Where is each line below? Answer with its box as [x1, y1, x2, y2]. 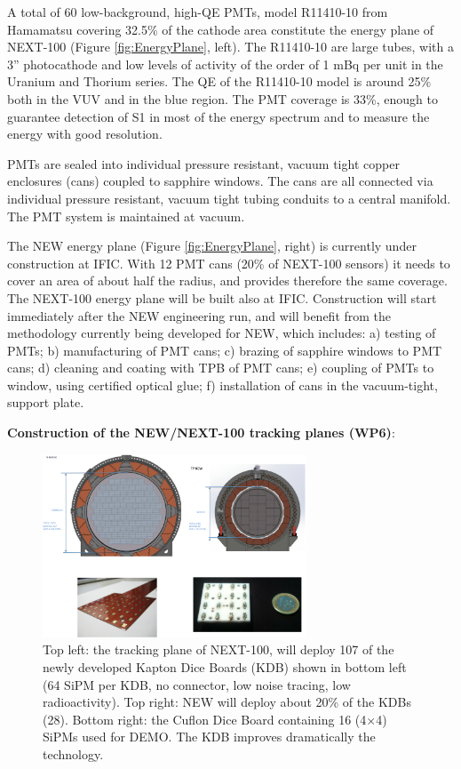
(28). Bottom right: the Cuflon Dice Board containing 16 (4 [43, 709, 367, 728]
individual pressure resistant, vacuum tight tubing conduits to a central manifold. [7, 188, 451, 207]
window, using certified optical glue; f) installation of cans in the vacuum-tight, [7, 375, 438, 394]
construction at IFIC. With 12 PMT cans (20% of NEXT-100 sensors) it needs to [7, 253, 450, 272]
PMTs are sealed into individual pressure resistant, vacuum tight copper [7, 154, 400, 172]
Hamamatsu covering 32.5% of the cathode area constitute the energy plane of [7, 20, 434, 38]
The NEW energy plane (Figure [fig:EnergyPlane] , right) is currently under [7, 236, 417, 255]
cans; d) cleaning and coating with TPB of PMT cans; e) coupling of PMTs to [7, 358, 434, 377]
